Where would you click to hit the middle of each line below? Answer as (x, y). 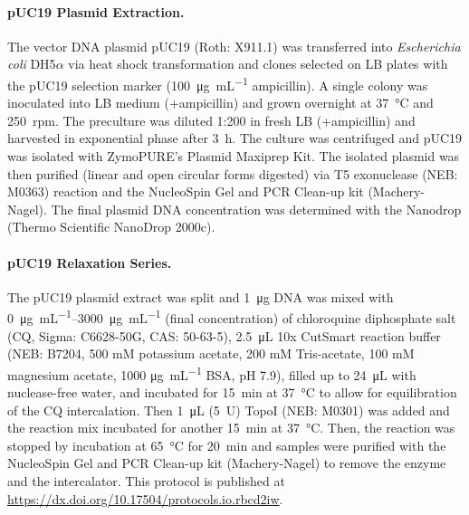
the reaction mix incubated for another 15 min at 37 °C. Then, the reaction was (231, 428)
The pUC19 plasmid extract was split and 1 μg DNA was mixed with (201, 296)
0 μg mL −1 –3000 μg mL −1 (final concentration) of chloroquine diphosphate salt (232, 317)
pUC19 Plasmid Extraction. (96, 11)
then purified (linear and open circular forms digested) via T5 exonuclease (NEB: (233, 173)
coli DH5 (32, 64)
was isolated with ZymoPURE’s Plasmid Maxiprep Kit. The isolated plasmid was (234, 156)
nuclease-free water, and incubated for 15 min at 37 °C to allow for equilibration (232, 392)
